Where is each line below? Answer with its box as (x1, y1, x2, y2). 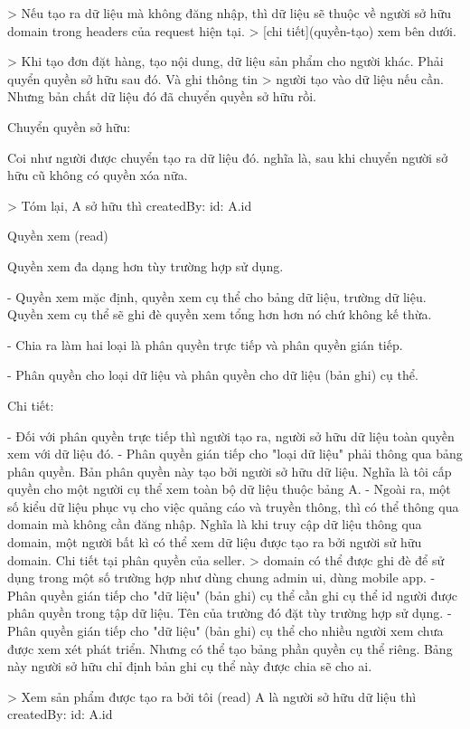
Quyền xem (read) (7, 226, 108, 245)
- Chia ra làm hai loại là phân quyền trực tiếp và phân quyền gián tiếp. (7, 335, 403, 354)
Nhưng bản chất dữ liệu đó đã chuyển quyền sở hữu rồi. (7, 87, 316, 106)
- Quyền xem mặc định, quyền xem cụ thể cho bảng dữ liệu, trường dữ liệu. (7, 287, 427, 306)
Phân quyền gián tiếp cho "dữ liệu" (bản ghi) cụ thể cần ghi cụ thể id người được (7, 585, 457, 604)
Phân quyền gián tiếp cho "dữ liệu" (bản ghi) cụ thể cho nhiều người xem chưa (7, 621, 444, 640)
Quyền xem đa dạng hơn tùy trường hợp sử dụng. (7, 256, 284, 275)
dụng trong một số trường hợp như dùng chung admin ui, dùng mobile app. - (7, 568, 436, 587)
